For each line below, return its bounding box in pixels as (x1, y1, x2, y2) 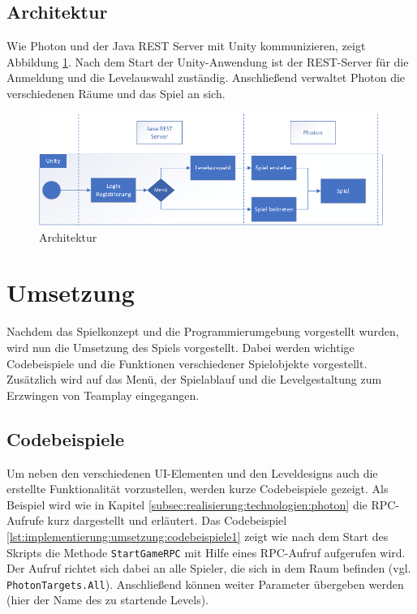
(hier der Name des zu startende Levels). (6, 591, 209, 608)
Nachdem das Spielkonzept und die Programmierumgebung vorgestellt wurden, (6, 323, 399, 340)
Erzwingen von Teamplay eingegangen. (6, 386, 200, 403)
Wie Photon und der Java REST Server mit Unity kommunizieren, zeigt (6, 37, 366, 54)
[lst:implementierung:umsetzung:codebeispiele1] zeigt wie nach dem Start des (6, 527, 389, 544)
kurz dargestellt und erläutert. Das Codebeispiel (47, 512, 287, 529)
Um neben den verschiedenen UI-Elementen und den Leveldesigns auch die (6, 464, 378, 481)
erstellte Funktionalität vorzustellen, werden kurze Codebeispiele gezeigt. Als (6, 480, 389, 497)
